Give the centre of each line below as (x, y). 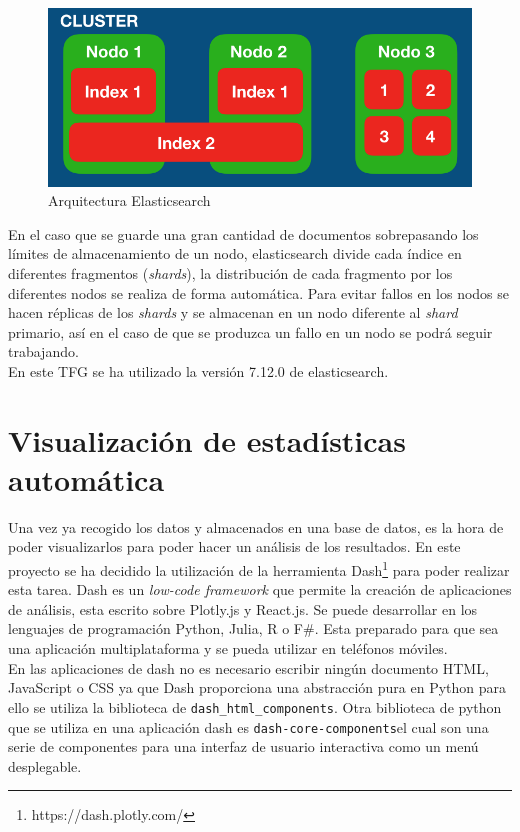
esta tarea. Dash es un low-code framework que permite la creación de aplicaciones (260, 589)
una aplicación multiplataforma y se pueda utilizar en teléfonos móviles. (228, 648)
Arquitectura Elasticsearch (129, 200)
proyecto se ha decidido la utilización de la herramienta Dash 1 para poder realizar (259, 568)
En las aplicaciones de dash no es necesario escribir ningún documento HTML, (248, 667)
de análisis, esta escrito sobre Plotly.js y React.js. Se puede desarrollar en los (243, 608)
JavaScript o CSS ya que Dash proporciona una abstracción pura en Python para (257, 687)
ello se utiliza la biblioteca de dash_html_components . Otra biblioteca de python (255, 706)
